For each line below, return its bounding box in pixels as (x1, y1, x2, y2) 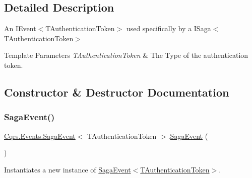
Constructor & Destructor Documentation (4, 84, 229, 100)
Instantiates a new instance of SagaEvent (4, 164, 131, 174)
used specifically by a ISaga (126, 23, 211, 34)
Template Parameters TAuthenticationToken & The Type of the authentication (4, 50, 248, 60)
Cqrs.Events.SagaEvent (4, 130, 76, 141)
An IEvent (4, 23, 36, 34)
